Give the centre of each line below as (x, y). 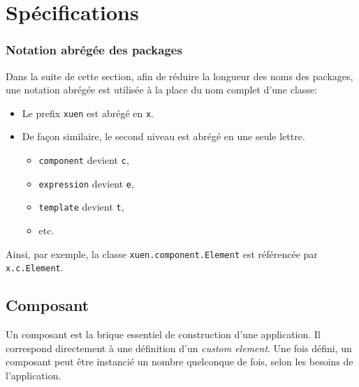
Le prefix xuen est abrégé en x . (88, 113)
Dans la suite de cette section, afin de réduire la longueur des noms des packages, (179, 76)
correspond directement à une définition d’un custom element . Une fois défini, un (179, 348)
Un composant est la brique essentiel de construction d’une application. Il (163, 334)
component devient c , (84, 160)
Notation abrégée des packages (94, 50)
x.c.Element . (35, 267)
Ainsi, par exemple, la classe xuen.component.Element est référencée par (162, 253)
